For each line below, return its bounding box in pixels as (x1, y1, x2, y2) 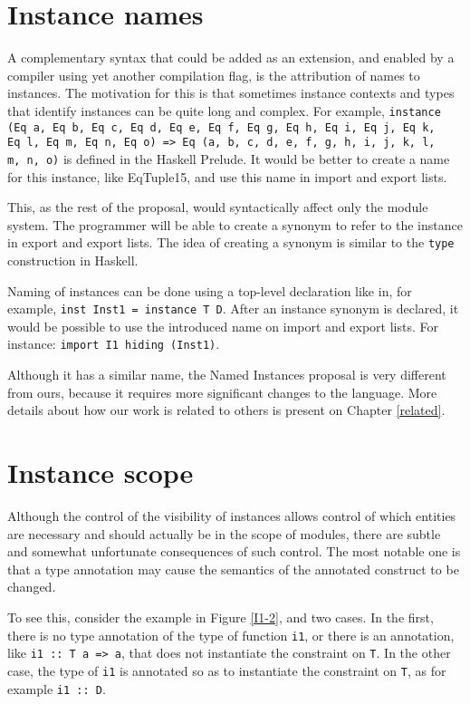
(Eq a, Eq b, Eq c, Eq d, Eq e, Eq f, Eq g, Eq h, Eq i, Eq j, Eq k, (7, 121, 436, 134)
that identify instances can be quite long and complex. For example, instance (7, 101, 441, 120)
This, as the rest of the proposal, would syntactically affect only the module (7, 198, 428, 217)
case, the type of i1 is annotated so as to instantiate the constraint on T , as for (7, 661, 446, 680)
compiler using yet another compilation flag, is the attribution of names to (7, 65, 420, 84)
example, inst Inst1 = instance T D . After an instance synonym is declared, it (7, 299, 459, 318)
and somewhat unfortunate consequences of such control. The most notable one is (7, 542, 461, 561)
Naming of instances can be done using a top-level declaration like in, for (7, 281, 412, 300)
